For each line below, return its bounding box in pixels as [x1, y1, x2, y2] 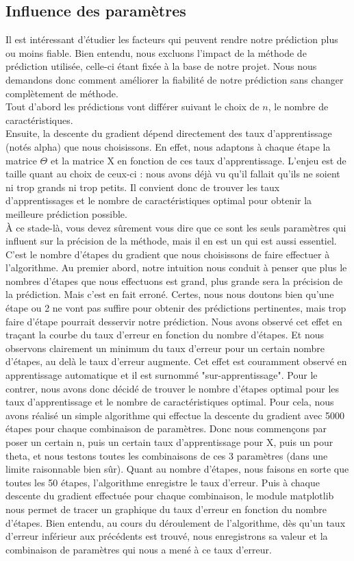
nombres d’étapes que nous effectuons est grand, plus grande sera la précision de [5, 273, 343, 288]
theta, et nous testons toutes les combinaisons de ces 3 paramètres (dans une [5, 448, 328, 462]
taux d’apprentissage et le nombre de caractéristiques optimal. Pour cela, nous [5, 395, 334, 409]
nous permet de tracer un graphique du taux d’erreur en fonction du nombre [5, 501, 327, 516]
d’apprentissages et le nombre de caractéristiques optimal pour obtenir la [5, 193, 312, 208]
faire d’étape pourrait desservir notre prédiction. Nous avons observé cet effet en [5, 314, 342, 328]
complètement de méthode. [5, 86, 118, 100]
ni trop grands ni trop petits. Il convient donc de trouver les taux [5, 179, 280, 194]
